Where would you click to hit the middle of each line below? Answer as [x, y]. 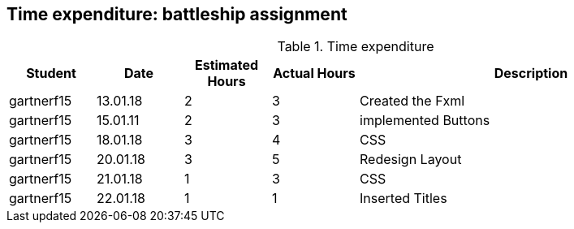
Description [531, 73]
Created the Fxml [412, 101]
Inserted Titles [404, 199]
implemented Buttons [425, 121]
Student [51, 73]
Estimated [227, 65]
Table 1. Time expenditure [356, 47]
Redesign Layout [411, 160]
